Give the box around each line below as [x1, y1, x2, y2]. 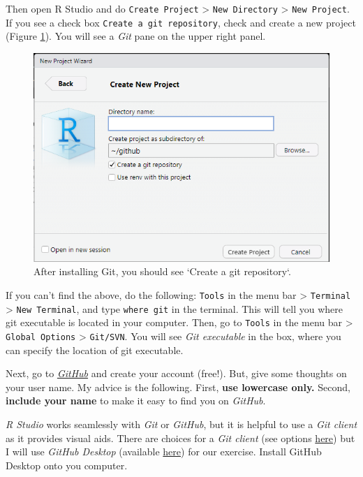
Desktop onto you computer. [6, 457, 128, 472]
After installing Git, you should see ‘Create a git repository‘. [34, 264, 291, 279]
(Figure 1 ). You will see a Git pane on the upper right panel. [6, 29, 266, 43]
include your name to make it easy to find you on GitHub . [6, 393, 266, 408]
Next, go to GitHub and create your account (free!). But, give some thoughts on [6, 366, 347, 381]
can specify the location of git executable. [6, 342, 184, 357]
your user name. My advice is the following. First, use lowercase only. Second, [6, 379, 350, 394]
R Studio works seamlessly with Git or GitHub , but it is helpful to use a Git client [6, 416, 357, 431]
